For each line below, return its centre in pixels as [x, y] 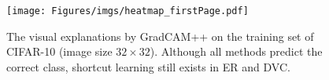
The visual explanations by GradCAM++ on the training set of [160, 36]
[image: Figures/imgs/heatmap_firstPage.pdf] [128, 11]
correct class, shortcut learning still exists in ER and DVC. [148, 66]
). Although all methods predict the [236, 51]
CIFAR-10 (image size [59, 51]
